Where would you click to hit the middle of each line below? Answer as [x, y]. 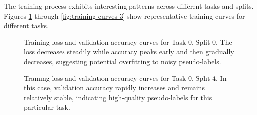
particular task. [47, 107]
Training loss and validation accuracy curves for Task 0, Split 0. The [128, 42]
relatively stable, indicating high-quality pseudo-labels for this [118, 97]
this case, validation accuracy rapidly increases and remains [114, 88]
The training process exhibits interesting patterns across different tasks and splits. [129, 6]
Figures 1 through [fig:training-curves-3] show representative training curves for [125, 16]
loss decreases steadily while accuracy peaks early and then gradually [129, 52]
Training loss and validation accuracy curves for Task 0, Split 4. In [125, 78]
